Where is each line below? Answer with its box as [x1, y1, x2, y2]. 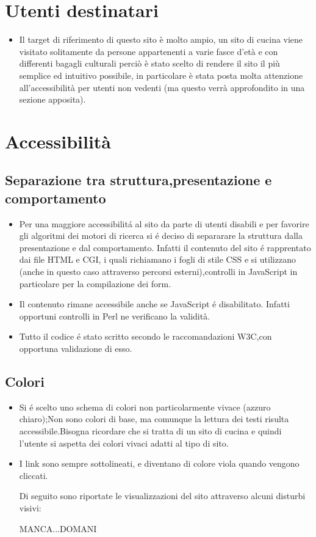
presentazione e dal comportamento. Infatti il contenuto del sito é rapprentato [19, 241, 311, 254]
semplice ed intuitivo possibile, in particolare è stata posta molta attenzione [19, 68, 303, 81]
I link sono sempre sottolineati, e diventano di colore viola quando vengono [19, 457, 300, 470]
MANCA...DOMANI [19, 522, 97, 535]
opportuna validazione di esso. [19, 342, 132, 354]
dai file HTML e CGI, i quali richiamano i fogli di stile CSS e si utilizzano [19, 253, 296, 266]
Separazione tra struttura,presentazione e [5, 170, 272, 189]
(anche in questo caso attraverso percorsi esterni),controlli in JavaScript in [19, 265, 298, 278]
